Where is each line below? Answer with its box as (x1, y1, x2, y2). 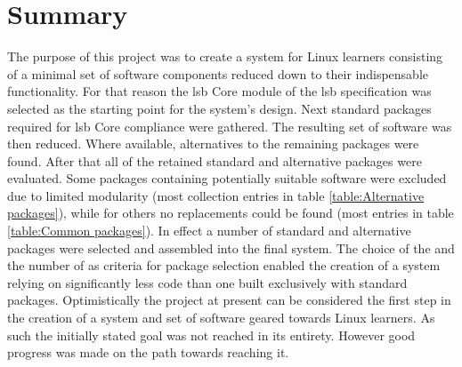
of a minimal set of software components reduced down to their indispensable (7, 64, 428, 83)
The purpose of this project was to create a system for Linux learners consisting (7, 47, 443, 66)
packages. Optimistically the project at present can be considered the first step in (7, 291, 451, 309)
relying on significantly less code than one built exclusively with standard (7, 273, 408, 291)
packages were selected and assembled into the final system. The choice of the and (7, 238, 455, 257)
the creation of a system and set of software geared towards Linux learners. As (7, 308, 435, 327)
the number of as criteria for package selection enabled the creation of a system (7, 256, 441, 275)
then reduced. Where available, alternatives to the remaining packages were (7, 134, 419, 153)
